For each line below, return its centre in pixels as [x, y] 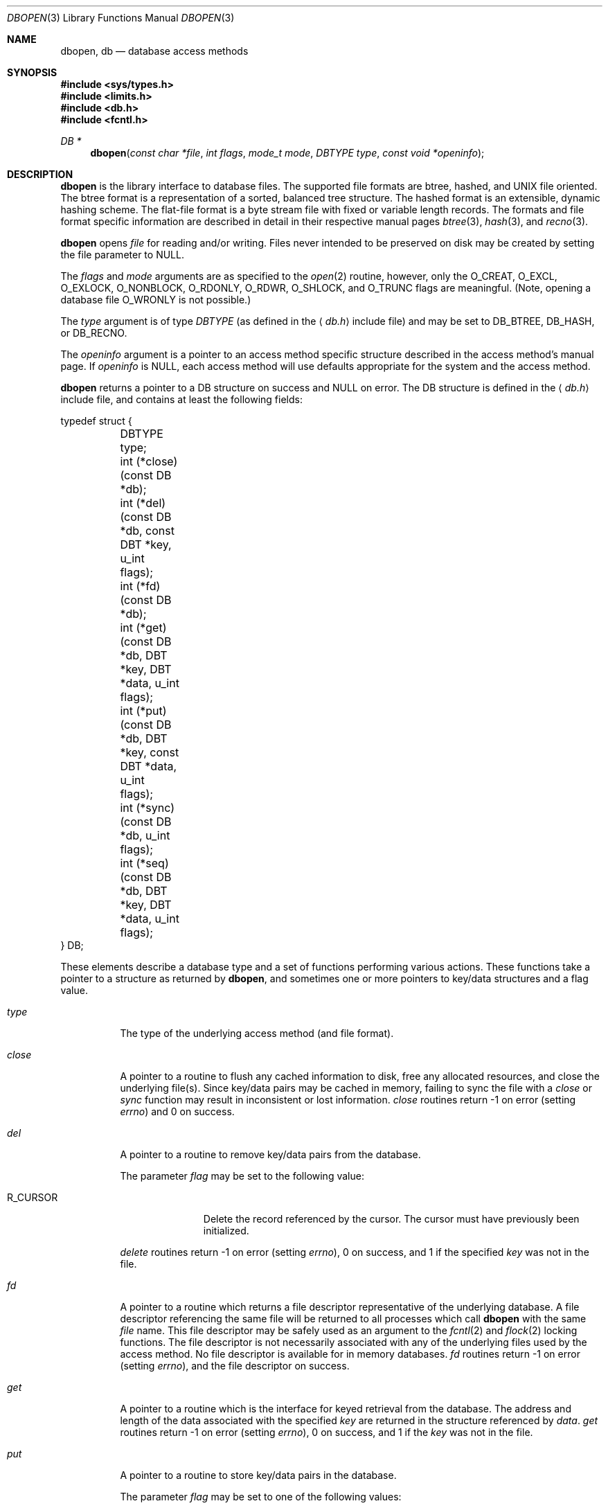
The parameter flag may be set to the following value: [242, 1176]
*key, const [150, 752]
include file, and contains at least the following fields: [181, 399]
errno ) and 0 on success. [177, 1111]
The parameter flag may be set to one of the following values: [261, 1497]
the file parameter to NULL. [122, 255]
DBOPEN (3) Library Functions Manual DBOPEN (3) [121, 18]
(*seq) [152, 863]
